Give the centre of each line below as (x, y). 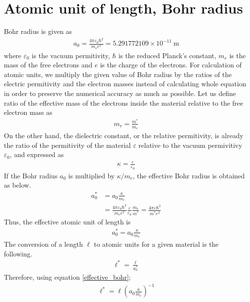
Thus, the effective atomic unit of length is (67, 222)
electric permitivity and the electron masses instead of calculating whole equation (125, 84)
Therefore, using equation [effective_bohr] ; (67, 277)
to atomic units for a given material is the (156, 244)
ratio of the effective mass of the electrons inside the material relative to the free (124, 103)
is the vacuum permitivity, (71, 55)
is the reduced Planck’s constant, (167, 55)
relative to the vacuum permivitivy (190, 145)
